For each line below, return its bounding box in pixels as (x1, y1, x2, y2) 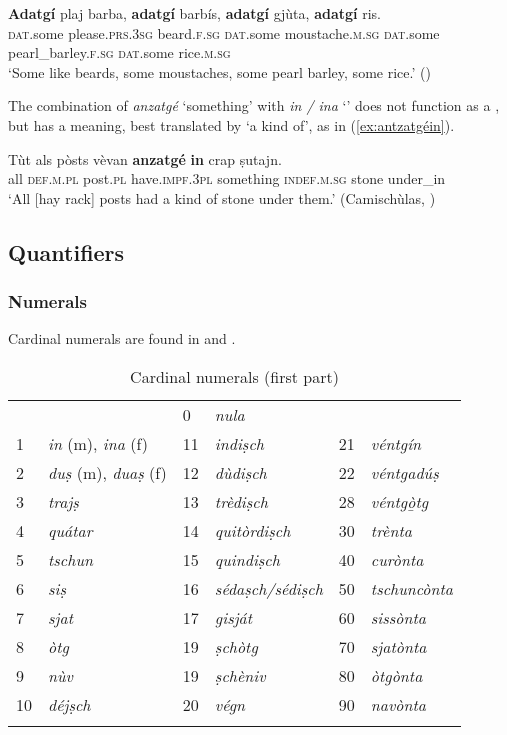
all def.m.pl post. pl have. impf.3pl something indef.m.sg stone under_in (8, 168, 446, 189)
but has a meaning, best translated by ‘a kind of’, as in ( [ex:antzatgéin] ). (8, 114, 455, 135)
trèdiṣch (214, 489, 268, 513)
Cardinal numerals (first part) (130, 364, 339, 388)
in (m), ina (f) (48, 431, 149, 455)
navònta (370, 692, 427, 716)
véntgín (370, 431, 422, 455)
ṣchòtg (214, 634, 258, 658)
